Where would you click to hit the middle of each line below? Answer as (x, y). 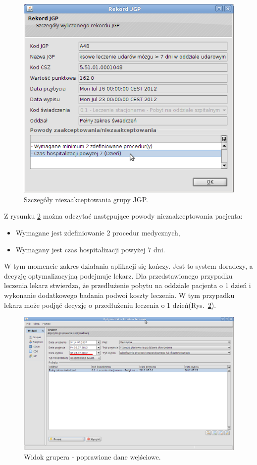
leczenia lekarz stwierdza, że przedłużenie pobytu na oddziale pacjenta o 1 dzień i (128, 285)
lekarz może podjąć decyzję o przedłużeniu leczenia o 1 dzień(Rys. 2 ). (110, 305)
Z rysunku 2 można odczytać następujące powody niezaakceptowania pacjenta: (123, 216)
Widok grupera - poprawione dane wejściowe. (92, 457)
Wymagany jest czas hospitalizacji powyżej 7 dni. (90, 249)
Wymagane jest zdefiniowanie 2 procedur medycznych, (98, 232)
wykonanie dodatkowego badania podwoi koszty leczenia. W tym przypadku (119, 295)
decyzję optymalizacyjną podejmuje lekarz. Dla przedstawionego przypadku (118, 275)
